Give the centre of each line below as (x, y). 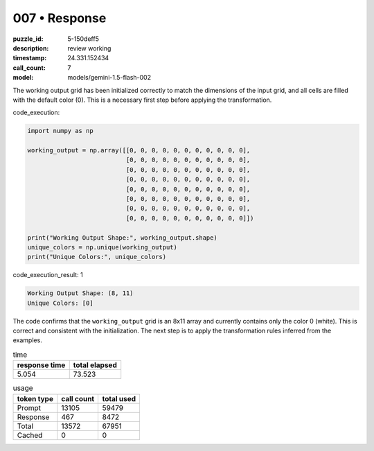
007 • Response (60, 18)
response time (41, 365)
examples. (28, 340)
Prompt (29, 407)
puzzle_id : (28, 39)
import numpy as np (60, 131)
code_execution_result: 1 (48, 275)
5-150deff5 (83, 39)
